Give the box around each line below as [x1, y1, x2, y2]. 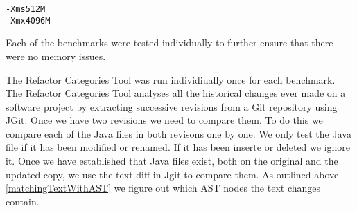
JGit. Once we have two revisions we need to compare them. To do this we [6, 113, 323, 127]
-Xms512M [6, 4, 46, 14]
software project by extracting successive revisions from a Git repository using [6, 99, 338, 113]
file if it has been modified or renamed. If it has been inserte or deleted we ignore [6, 140, 351, 154]
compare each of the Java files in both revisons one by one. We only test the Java [6, 126, 351, 140]
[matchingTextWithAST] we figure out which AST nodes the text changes [6, 181, 321, 195]
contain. [6, 194, 40, 208]
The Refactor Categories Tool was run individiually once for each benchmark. [6, 72, 336, 86]
